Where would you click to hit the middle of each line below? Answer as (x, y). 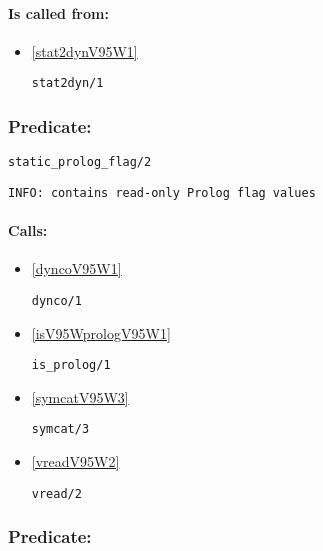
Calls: (28, 230)
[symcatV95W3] (80, 396)
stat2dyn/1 (67, 83)
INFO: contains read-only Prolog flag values (162, 192)
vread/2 (56, 493)
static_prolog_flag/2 (80, 162)
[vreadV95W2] (75, 461)
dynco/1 (56, 300)
